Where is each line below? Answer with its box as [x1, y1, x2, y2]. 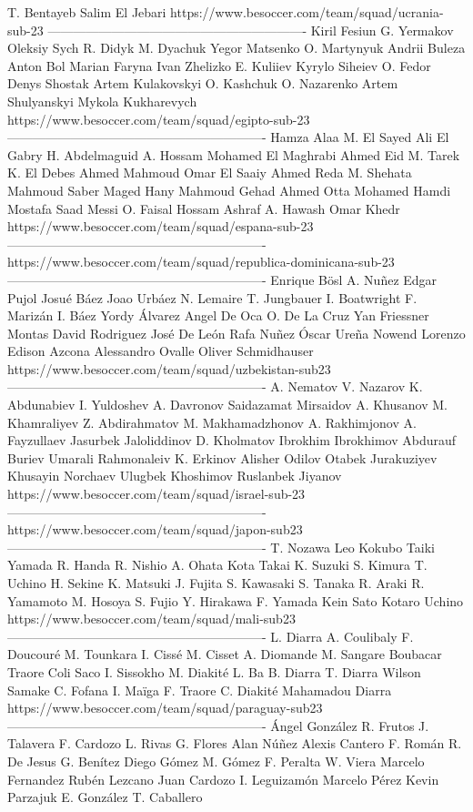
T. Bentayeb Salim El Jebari [7, 3, 166, 21]
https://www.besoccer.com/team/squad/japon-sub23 [7, 520, 303, 539]
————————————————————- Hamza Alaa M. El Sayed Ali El [7, 127, 449, 147]
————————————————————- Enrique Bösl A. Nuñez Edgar [7, 269, 438, 289]
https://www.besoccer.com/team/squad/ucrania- [170, 3, 444, 21]
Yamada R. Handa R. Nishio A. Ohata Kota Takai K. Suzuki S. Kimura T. [7, 555, 428, 574]
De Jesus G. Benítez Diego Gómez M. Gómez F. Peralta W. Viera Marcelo [7, 751, 425, 770]
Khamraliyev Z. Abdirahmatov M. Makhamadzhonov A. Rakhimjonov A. [7, 412, 417, 431]
